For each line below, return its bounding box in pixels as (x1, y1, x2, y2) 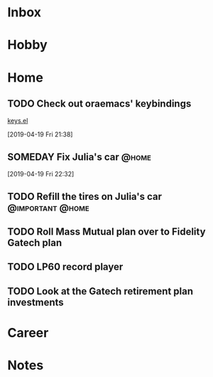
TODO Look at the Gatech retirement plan (7, 285, 194, 297)
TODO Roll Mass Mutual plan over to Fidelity (7, 225, 206, 238)
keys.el (7, 117, 28, 125)
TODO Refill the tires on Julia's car (7, 190, 162, 203)
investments (7, 296, 64, 308)
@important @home (7, 201, 90, 213)
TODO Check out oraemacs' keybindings (7, 97, 192, 110)
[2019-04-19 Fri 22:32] (7, 170, 75, 179)
